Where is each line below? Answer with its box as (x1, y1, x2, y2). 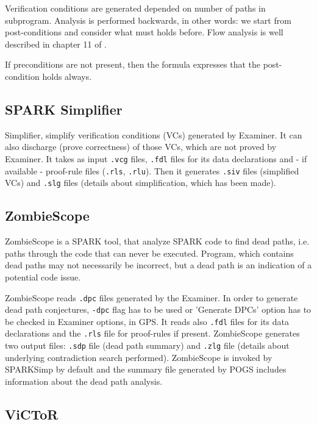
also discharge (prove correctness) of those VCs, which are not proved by (5, 140, 277, 153)
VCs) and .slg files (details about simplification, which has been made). (5, 176, 276, 189)
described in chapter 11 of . (5, 37, 107, 50)
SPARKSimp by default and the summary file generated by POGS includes (5, 363, 287, 376)
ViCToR (5, 404, 59, 423)
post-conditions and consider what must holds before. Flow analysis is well (5, 26, 283, 38)
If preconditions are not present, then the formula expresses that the (5, 58, 261, 71)
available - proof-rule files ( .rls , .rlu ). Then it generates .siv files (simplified (5, 164, 299, 177)
